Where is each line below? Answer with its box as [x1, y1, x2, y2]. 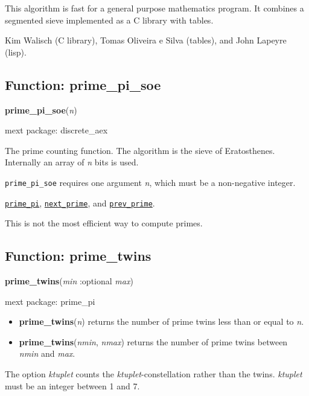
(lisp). [5, 45, 27, 58]
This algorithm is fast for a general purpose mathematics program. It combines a [5, 2, 304, 14]
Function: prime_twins [5, 246, 151, 265]
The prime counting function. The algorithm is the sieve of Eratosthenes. [5, 144, 275, 156]
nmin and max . [19, 347, 75, 360]
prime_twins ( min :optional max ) [5, 275, 133, 287]
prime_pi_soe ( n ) [5, 103, 77, 116]
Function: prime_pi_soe [5, 75, 161, 94]
